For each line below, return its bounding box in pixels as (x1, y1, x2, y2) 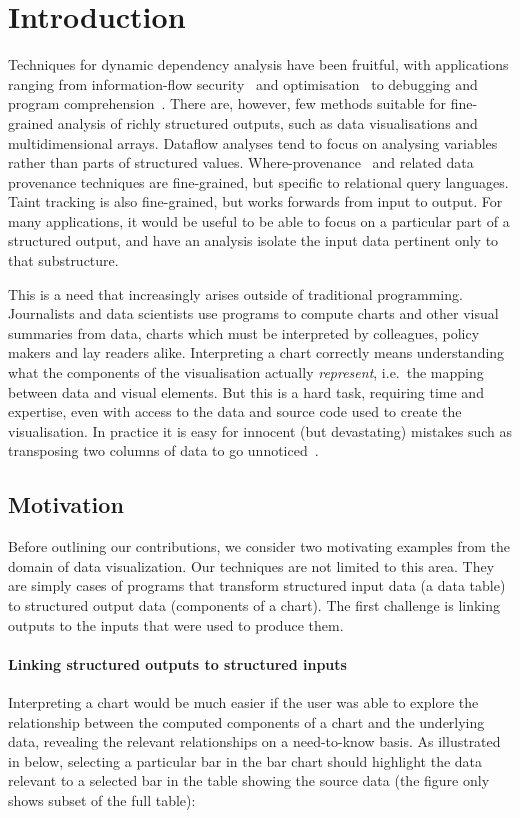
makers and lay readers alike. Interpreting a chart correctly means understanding (8, 342, 505, 363)
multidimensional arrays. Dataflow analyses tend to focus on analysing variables (8, 132, 498, 153)
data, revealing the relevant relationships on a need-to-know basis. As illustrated (8, 731, 501, 752)
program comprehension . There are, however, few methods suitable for (8, 93, 447, 114)
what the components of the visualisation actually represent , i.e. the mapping (8, 362, 484, 383)
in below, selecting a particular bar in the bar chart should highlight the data (8, 750, 483, 771)
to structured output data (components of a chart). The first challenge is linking (8, 594, 501, 615)
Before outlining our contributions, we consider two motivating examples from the (8, 536, 510, 557)
